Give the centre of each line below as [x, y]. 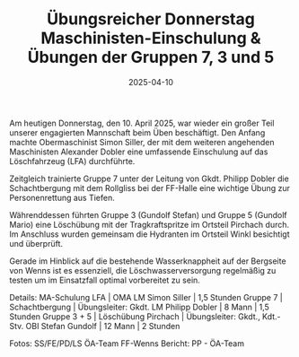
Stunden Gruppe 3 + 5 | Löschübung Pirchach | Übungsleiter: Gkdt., [135, 316]
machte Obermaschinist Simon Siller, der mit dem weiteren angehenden [142, 142]
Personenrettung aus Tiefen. [62, 197]
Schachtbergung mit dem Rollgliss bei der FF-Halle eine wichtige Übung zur [149, 187]
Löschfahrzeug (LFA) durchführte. [72, 161]
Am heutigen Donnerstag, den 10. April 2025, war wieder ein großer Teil [142, 123]
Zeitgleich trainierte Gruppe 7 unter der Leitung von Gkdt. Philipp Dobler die [149, 178]
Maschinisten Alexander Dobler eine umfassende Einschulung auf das [139, 152]
